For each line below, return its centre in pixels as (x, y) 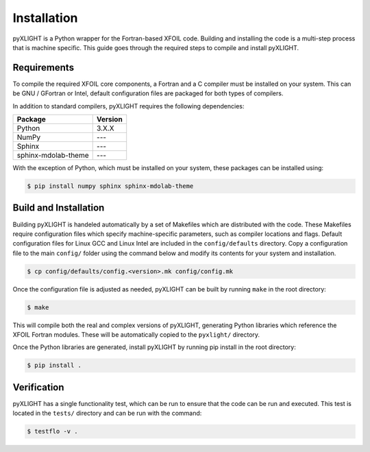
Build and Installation (59, 208)
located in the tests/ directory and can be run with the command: (107, 413)
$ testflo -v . (52, 431)
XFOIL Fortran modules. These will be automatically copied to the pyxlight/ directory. (136, 335)
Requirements (44, 68)
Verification (38, 387)
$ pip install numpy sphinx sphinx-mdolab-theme (110, 186)
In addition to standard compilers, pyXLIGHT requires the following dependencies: (128, 106)
